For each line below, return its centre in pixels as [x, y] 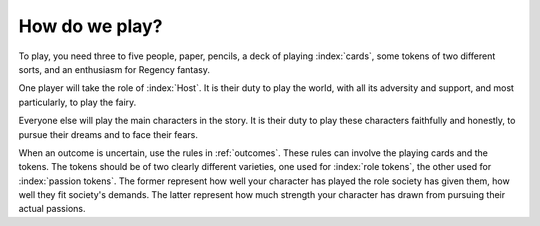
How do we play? [90, 26]
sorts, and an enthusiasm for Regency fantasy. [114, 69]
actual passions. [52, 209]
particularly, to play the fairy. [77, 102]
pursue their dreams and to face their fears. [108, 134]
